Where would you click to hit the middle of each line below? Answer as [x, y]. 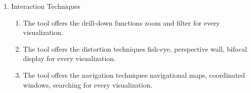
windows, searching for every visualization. [88, 84]
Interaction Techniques [46, 6]
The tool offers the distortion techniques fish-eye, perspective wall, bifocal [135, 48]
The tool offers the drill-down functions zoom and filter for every [122, 22]
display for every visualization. [69, 58]
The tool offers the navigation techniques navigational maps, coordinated [134, 75]
